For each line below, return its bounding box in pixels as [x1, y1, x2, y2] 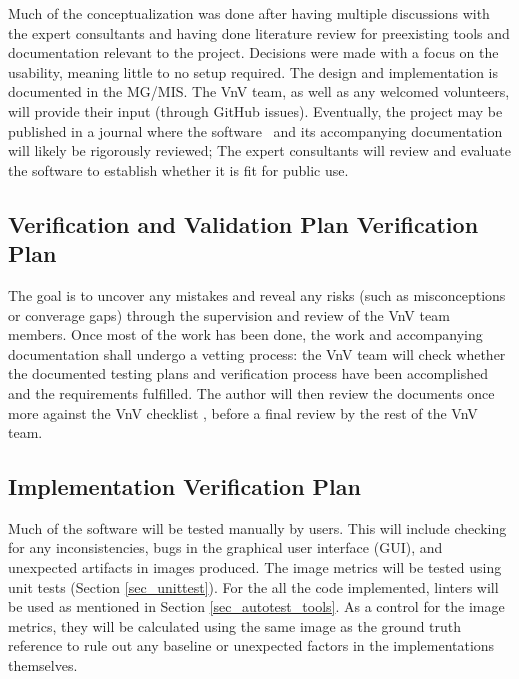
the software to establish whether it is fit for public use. [8, 159, 349, 180]
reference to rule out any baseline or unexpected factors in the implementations [8, 635, 495, 656]
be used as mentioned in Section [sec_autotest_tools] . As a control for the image [8, 596, 505, 617]
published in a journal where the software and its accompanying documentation [8, 120, 503, 141]
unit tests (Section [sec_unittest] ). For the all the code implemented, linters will [8, 576, 499, 597]
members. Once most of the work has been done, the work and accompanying [8, 324, 483, 345]
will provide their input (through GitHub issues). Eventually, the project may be [8, 100, 503, 121]
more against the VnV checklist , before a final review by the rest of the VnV [8, 402, 478, 423]
